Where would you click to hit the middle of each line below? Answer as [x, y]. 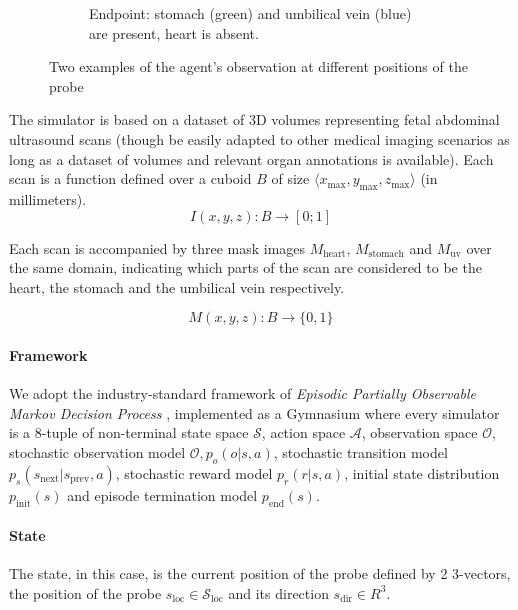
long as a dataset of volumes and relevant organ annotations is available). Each [251, 158]
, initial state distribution [422, 472]
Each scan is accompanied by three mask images [157, 247]
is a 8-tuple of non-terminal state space [129, 432]
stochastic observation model [97, 451]
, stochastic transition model [360, 451]
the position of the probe [85, 592]
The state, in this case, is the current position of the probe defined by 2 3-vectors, [260, 573]
